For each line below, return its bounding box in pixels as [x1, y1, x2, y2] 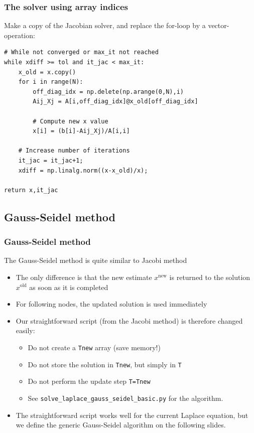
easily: [16, 325, 35, 336]
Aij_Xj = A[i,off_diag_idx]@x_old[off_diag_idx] [33, 98, 198, 105]
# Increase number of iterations [18, 147, 130, 155]
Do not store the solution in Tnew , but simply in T [28, 359, 182, 369]
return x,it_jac [4, 186, 58, 194]
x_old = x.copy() [18, 68, 76, 76]
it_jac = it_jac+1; [18, 157, 83, 164]
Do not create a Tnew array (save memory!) [28, 342, 161, 352]
